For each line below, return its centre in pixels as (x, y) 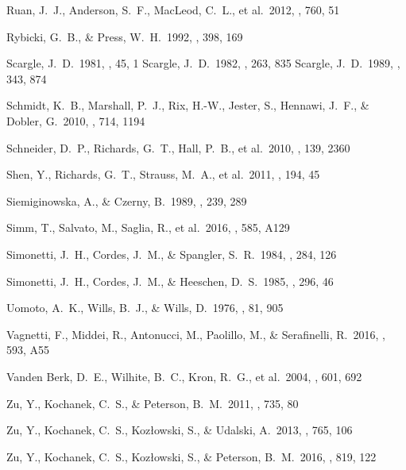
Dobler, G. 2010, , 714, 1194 (76, 120)
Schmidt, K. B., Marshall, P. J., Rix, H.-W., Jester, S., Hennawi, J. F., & (188, 105)
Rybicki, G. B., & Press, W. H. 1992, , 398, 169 (125, 36)
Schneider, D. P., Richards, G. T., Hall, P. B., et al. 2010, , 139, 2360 (178, 147)
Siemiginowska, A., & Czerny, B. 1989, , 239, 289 (127, 200)
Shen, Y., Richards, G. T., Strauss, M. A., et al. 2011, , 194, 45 (163, 174)
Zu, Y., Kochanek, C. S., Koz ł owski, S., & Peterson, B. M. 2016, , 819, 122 (191, 456)
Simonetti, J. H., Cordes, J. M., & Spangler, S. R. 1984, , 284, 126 (172, 254)
